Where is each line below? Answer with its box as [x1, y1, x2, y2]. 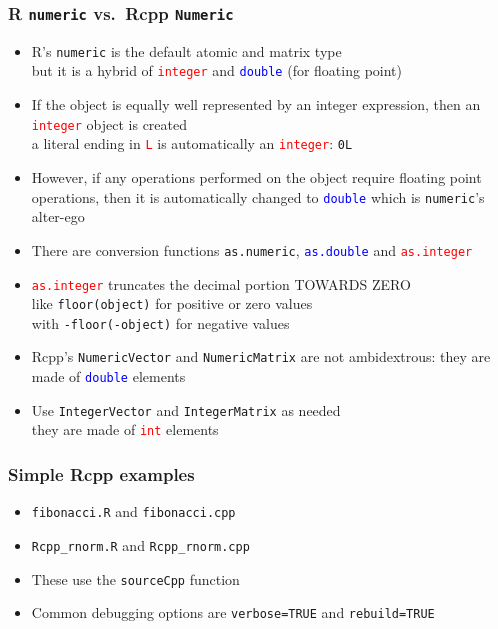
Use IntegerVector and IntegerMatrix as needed [31, 399, 341, 420]
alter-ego [31, 206, 85, 227]
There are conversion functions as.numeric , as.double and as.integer [31, 239, 473, 260]
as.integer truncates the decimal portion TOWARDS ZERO [31, 273, 411, 294]
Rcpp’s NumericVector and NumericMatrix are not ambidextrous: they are [31, 346, 491, 367]
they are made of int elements [31, 419, 219, 440]
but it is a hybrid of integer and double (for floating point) [31, 60, 402, 81]
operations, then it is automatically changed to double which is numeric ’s [31, 186, 485, 207]
